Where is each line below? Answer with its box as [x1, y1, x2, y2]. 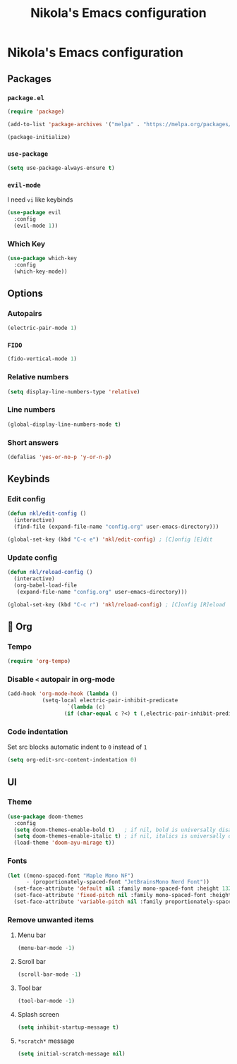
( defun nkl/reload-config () [7, 569, 93, 576]
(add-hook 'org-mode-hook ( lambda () [7, 690, 119, 697]
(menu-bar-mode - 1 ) [17, 945, 75, 952]
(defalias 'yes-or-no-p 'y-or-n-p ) [7, 453, 112, 460]
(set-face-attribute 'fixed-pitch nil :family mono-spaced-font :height [13, 892, 232, 899]
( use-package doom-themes [7, 813, 83, 820]
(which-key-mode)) [13, 268, 68, 275]
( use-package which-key [7, 255, 78, 262]
